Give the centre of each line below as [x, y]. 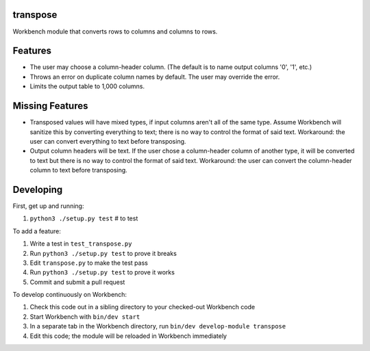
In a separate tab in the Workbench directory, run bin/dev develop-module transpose [158, 326]
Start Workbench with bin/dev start [85, 316]
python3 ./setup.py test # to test [84, 218]
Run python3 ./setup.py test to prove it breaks [103, 253]
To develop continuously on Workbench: [70, 295]
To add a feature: [37, 231]
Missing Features [50, 106]
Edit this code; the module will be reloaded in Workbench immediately [128, 336]
